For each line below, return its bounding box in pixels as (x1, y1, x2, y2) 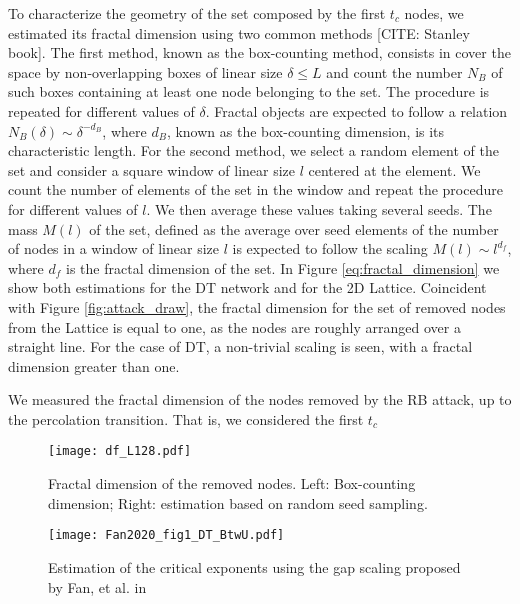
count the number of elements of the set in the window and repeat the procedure (8, 179, 503, 200)
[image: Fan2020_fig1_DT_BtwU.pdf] (48, 528, 285, 543)
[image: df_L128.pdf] (48, 444, 192, 459)
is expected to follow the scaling (232, 238, 428, 259)
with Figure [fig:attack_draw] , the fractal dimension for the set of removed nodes (8, 296, 506, 317)
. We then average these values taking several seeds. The (146, 198, 492, 219)
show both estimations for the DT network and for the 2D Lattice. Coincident (8, 277, 487, 298)
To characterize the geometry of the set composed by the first (8, 3, 386, 23)
